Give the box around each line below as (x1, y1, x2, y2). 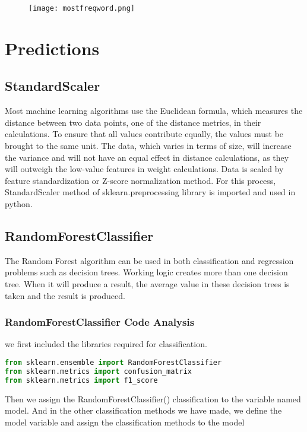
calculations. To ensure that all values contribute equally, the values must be (5, 128, 284, 140)
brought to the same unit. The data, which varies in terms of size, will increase (5, 139, 292, 152)
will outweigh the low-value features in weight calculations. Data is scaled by (5, 163, 284, 175)
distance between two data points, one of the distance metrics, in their (5, 116, 261, 128)
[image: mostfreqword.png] (29, 4, 135, 12)
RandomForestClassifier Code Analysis (5, 315, 195, 329)
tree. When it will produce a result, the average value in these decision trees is (5, 277, 290, 290)
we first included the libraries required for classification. (5, 338, 207, 350)
